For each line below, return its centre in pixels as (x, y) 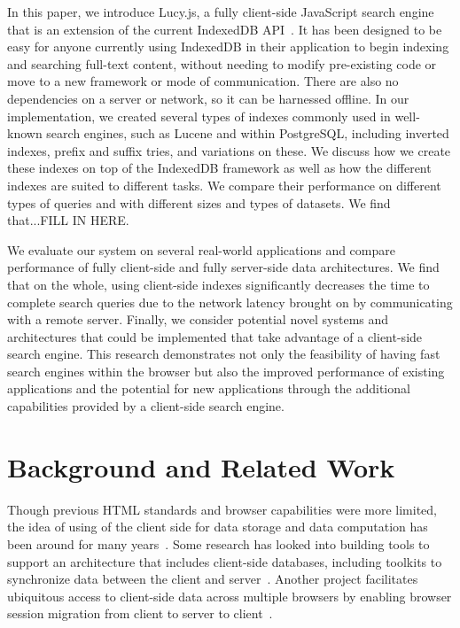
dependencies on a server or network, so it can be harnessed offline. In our (208, 98)
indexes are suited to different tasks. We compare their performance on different (224, 185)
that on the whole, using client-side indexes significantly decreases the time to (218, 284)
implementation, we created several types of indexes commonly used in (199, 116)
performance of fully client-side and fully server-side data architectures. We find (223, 267)
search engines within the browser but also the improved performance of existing (226, 371)
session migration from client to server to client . (140, 613)
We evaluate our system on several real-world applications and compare (201, 249)
